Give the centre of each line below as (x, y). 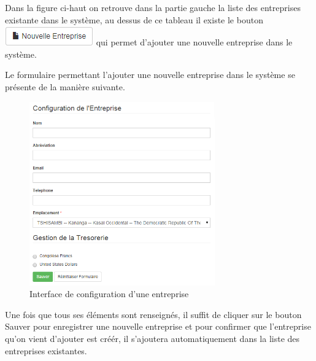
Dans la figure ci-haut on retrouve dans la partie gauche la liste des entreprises (153, 7)
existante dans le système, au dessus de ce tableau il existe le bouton (134, 19)
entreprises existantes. (46, 350)
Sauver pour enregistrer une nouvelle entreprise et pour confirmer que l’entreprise (158, 326)
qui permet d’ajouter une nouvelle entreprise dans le (194, 42)
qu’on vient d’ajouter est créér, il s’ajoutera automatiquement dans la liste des (152, 339)
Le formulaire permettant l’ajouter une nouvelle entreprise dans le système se (150, 75)
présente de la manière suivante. (65, 86)
